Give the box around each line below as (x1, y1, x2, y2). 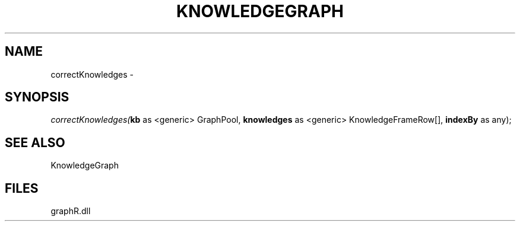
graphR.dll (50, 206, 91, 217)
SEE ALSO (5, 135, 65, 150)
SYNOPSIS (5, 90, 69, 105)
